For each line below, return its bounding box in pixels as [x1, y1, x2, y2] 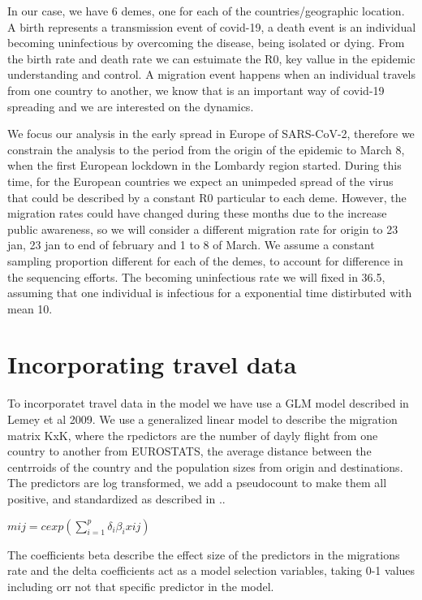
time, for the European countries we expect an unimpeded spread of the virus [7, 172, 394, 189]
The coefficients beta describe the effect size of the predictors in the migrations [7, 546, 400, 563]
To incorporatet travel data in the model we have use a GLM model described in [7, 395, 409, 412]
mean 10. [7, 300, 53, 317]
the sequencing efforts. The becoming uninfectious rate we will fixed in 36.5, [7, 268, 385, 285]
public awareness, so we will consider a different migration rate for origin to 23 [7, 220, 398, 237]
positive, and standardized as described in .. [7, 490, 226, 507]
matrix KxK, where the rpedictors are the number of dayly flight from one [7, 426, 378, 443]
